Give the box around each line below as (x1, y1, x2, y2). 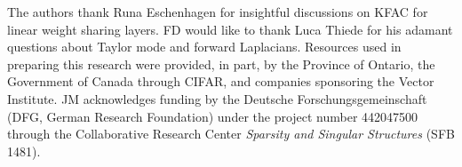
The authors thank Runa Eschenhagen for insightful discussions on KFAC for (7, 3, 428, 20)
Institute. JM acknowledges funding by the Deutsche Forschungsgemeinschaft (7, 89, 427, 107)
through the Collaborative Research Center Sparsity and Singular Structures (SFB (7, 124, 455, 143)
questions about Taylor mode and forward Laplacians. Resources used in (7, 37, 402, 56)
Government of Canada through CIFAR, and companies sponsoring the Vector (7, 72, 434, 91)
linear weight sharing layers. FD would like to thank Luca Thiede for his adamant (7, 20, 453, 38)
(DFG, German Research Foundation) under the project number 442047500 (7, 107, 418, 125)
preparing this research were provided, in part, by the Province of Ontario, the (7, 54, 435, 73)
